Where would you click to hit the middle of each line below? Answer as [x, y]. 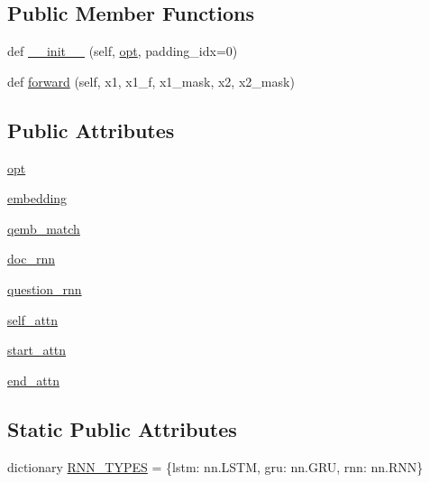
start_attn [37, 350]
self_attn [33, 319]
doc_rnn [31, 259]
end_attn [33, 380]
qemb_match [44, 228]
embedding [37, 198]
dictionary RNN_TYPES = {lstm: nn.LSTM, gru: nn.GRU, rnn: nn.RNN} [215, 466]
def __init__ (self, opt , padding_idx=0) [123, 51]
